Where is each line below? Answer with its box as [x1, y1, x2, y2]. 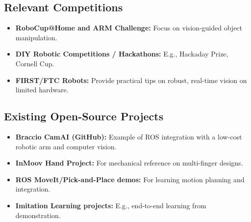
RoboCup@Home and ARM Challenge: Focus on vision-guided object [15, 23, 243, 33]
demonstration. [15, 210, 61, 220]
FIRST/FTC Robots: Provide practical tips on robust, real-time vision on [15, 75, 247, 85]
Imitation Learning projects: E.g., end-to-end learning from [15, 200, 206, 210]
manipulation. [15, 32, 57, 42]
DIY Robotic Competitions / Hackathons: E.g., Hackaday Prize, [15, 49, 228, 59]
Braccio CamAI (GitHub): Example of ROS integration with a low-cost [15, 131, 242, 141]
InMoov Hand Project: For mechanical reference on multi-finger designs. [15, 158, 243, 168]
